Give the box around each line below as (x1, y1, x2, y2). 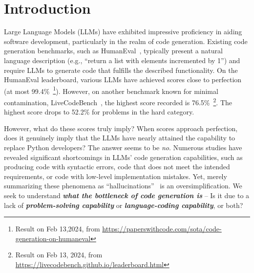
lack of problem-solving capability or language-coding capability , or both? (4, 200, 243, 210)
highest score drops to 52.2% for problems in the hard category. (4, 107, 194, 117)
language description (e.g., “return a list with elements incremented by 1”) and (4, 55, 240, 65)
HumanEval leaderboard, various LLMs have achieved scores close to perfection (4, 74, 242, 85)
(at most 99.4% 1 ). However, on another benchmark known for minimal (4, 84, 218, 96)
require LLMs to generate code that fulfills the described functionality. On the (4, 65, 238, 75)
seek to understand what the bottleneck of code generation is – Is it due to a (4, 190, 250, 200)
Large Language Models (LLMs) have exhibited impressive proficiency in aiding (4, 26, 242, 37)
